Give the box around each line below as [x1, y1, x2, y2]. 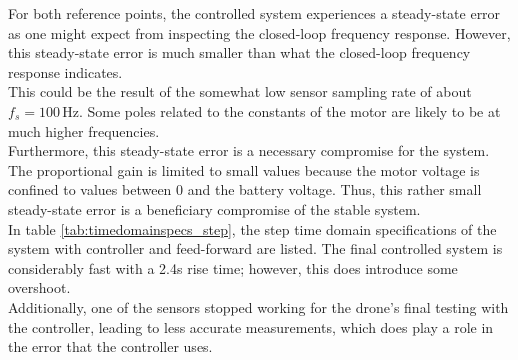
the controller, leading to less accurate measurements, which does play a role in [8, 316, 494, 337]
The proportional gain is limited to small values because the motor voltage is [8, 159, 480, 180]
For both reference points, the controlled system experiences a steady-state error [8, 3, 501, 23]
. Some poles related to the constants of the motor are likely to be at [78, 100, 501, 121]
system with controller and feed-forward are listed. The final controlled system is [8, 238, 503, 259]
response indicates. [8, 61, 123, 82]
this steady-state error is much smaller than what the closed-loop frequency [8, 42, 471, 63]
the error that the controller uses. [8, 336, 213, 357]
